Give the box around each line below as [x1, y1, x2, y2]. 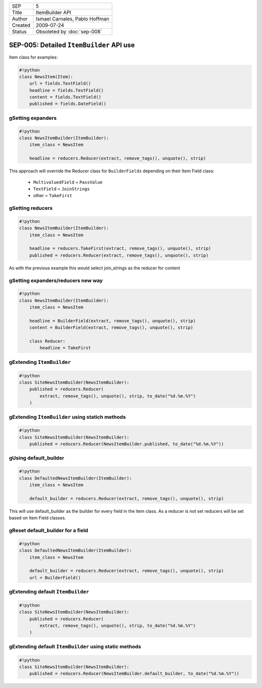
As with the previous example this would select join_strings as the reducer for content [9, 265, 180, 271]
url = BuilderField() [29, 575, 81, 580]
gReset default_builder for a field [9, 527, 88, 534]
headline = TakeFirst [39, 345, 91, 351]
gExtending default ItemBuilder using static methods [9, 643, 141, 650]
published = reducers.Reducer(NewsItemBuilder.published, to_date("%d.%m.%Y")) [29, 442, 224, 447]
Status [12, 28, 27, 35]
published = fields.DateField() [29, 101, 107, 107]
